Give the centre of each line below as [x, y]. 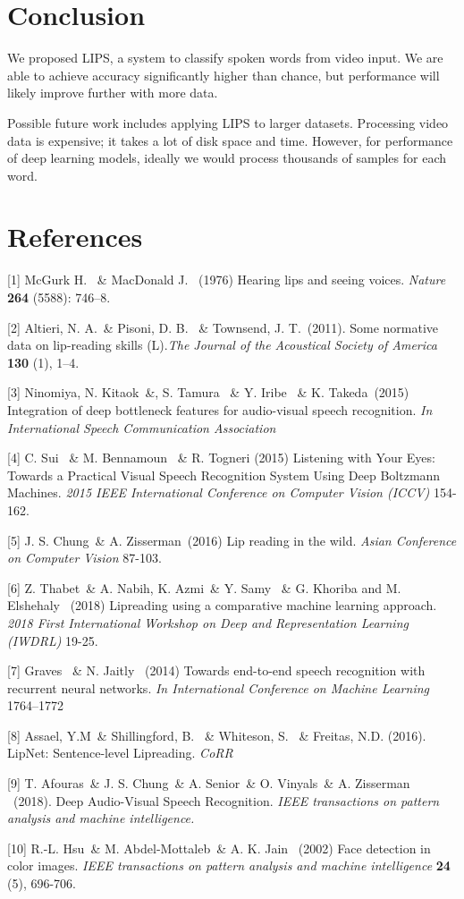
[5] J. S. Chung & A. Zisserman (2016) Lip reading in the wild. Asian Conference [232, 540]
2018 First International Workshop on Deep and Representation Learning [208, 622]
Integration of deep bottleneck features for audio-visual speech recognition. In [220, 409]
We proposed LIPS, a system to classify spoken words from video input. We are [225, 58]
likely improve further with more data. [113, 93]
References [75, 237]
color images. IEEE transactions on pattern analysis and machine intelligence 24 [229, 865]
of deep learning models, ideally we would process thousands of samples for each [227, 158]
